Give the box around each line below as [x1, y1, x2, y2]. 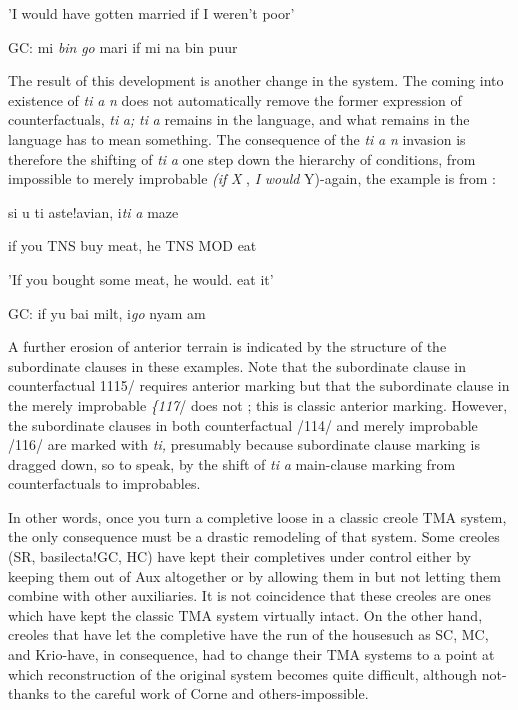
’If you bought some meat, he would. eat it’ [8, 268, 274, 289]
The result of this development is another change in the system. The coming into [8, 70, 504, 91]
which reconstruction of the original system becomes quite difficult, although [8, 663, 478, 684]
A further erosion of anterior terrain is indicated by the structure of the [8, 336, 447, 357]
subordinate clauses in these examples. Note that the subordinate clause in [8, 355, 466, 376]
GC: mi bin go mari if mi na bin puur [8, 36, 238, 57]
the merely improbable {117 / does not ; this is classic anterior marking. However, [8, 394, 508, 415]
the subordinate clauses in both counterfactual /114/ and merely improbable [8, 414, 478, 435]
